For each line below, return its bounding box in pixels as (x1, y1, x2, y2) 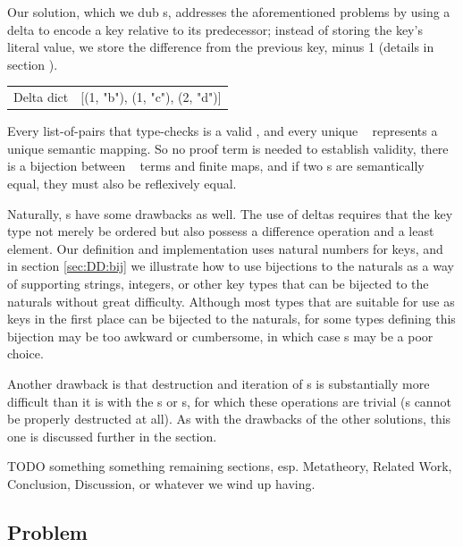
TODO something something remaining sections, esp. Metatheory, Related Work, (7, 457, 452, 475)
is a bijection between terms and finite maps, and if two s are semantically (7, 156, 425, 175)
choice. (7, 344, 44, 363)
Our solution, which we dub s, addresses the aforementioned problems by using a (7, 3, 450, 21)
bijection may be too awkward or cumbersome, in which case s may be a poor (7, 326, 434, 345)
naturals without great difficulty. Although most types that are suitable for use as (7, 291, 455, 310)
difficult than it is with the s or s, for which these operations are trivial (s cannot (7, 391, 451, 410)
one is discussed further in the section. (7, 426, 217, 445)
